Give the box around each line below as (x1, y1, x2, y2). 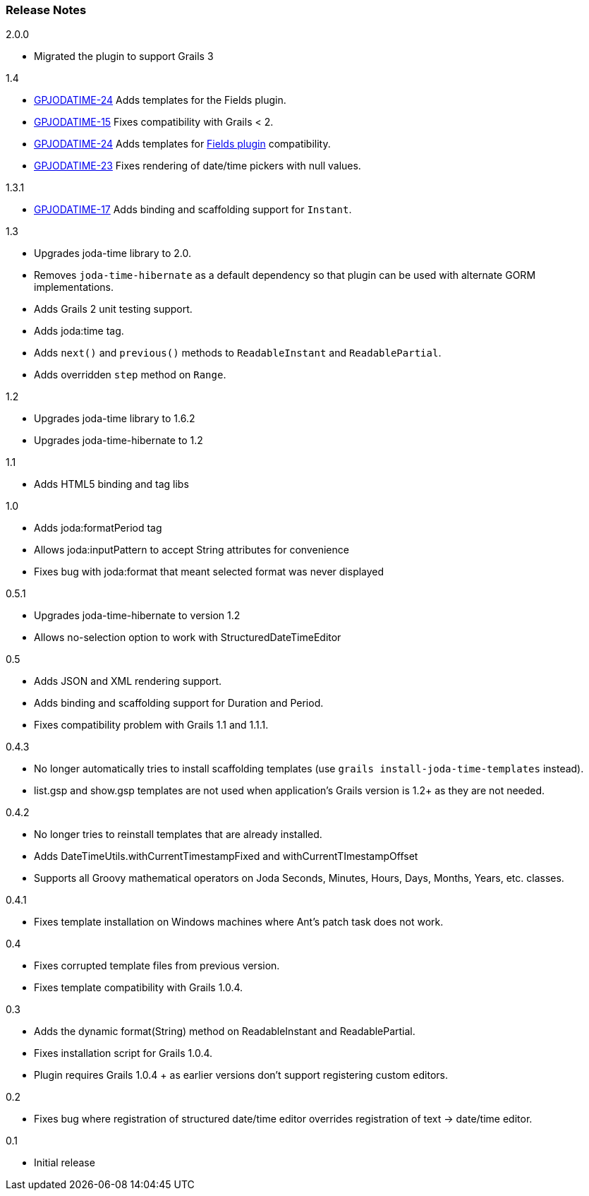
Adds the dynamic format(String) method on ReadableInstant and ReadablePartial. (34, 1025, 415, 1038)
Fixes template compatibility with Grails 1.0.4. (34, 981, 243, 994)
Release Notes (6, 3, 87, 17)
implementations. (34, 281, 114, 294)
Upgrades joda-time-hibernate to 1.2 (34, 434, 203, 447)
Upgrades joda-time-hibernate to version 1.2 (34, 609, 241, 622)
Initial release (34, 1156, 95, 1169)
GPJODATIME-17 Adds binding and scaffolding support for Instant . (34, 203, 352, 216)
